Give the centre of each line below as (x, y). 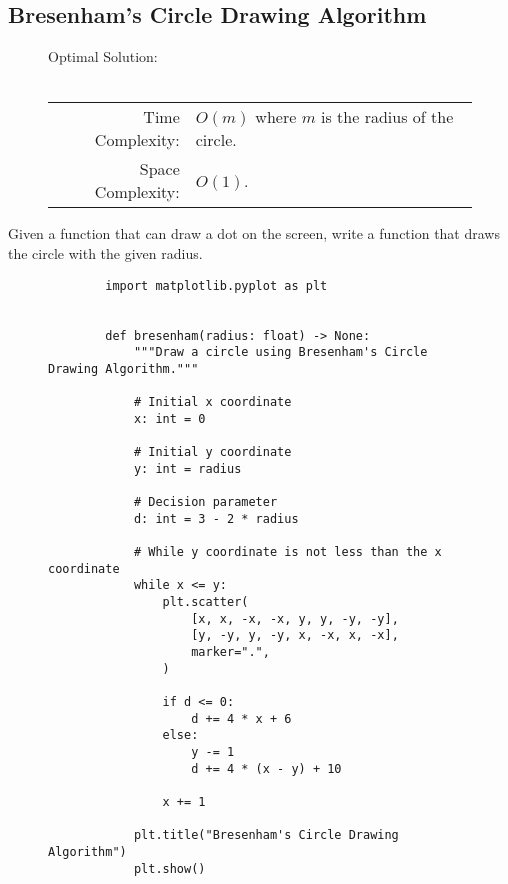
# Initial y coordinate (212, 452)
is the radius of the (387, 117)
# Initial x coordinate (212, 402)
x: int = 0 (169, 418)
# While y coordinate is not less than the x (287, 552)
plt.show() (169, 868)
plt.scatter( (205, 602)
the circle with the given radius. (105, 252)
